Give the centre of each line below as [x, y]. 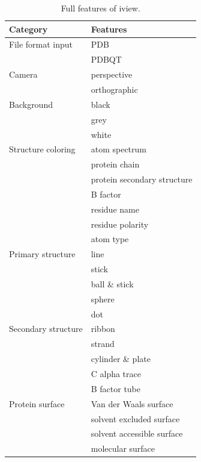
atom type [110, 239]
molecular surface [123, 448]
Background [31, 104]
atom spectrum [118, 149]
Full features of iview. [100, 8]
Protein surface [37, 403]
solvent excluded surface [135, 418]
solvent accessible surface [137, 433]
